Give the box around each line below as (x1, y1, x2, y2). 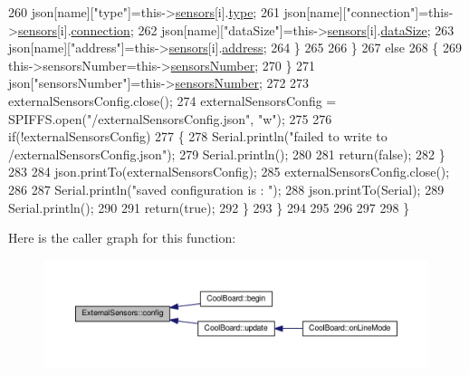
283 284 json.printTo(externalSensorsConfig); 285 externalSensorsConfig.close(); (8, 162, 450, 181)
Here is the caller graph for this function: (8, 228, 236, 247)
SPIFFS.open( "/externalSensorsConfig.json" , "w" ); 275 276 (8, 109, 332, 128)
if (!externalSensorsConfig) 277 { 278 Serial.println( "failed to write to (8, 127, 388, 146)
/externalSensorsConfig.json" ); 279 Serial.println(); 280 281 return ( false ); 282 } (8, 144, 445, 163)
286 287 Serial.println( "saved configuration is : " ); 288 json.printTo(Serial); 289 (8, 179, 445, 198)
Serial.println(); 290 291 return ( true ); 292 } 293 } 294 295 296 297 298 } (8, 197, 410, 216)
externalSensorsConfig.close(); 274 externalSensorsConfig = (8, 91, 337, 110)
